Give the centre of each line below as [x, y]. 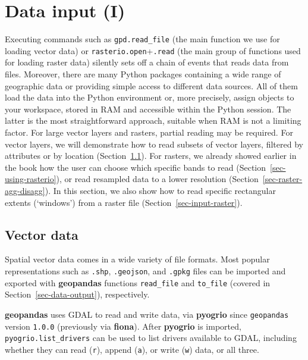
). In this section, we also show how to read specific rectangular [160, 190]
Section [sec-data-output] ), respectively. [77, 294]
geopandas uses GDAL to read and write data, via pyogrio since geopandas [147, 314]
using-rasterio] [31, 179]
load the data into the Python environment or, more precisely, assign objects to [150, 97]
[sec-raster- [282, 179]
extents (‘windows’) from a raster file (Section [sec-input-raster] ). [124, 202]
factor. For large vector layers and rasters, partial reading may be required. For [149, 132]
